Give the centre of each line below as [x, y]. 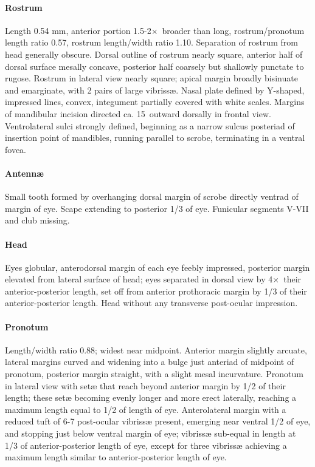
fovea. [16, 149]
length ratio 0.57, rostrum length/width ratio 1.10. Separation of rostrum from [151, 42]
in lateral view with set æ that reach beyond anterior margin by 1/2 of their [145, 385]
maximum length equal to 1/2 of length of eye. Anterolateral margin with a [146, 409]
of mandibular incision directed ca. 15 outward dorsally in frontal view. [138, 113]
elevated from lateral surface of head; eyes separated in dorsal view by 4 [139, 279]
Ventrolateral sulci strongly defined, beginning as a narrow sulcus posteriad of [150, 125]
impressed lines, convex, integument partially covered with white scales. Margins [155, 102]
